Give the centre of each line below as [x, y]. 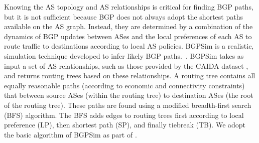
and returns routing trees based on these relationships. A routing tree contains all [130, 76]
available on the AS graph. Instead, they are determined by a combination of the [128, 26]
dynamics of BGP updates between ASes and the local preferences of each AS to [128, 36]
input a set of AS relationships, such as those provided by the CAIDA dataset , [126, 65]
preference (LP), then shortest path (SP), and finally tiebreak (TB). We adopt [125, 125]
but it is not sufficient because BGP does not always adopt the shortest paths [123, 16]
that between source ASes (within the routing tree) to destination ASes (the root [129, 95]
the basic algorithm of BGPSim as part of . [71, 134]
